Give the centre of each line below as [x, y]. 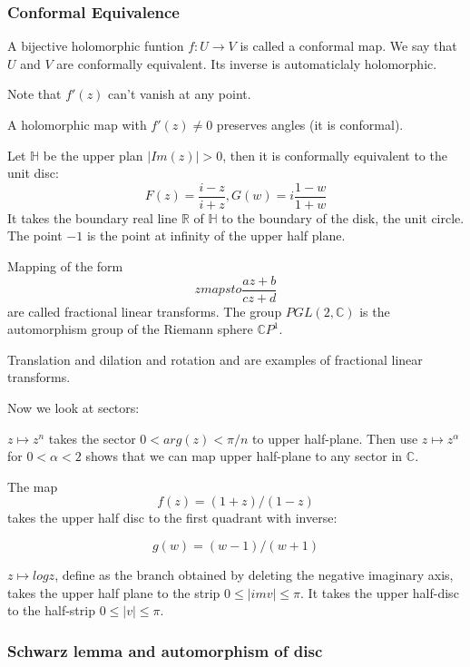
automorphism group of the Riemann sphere [130, 329]
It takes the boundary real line [93, 217]
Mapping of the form [65, 266]
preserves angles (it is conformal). [310, 124]
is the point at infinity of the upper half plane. [216, 235]
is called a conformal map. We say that [348, 46]
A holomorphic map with [77, 124]
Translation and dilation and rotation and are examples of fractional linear [215, 359]
